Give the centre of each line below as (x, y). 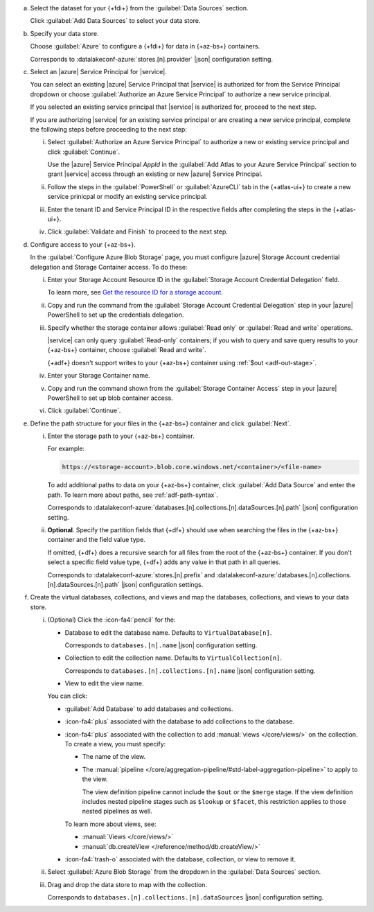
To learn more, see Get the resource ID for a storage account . (135, 292)
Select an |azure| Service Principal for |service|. (99, 71)
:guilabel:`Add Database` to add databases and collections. (149, 709)
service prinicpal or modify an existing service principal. (127, 197)
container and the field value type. (96, 540)
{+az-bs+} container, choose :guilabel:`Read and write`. (127, 350)
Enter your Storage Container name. (99, 376)
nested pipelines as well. (117, 812)
